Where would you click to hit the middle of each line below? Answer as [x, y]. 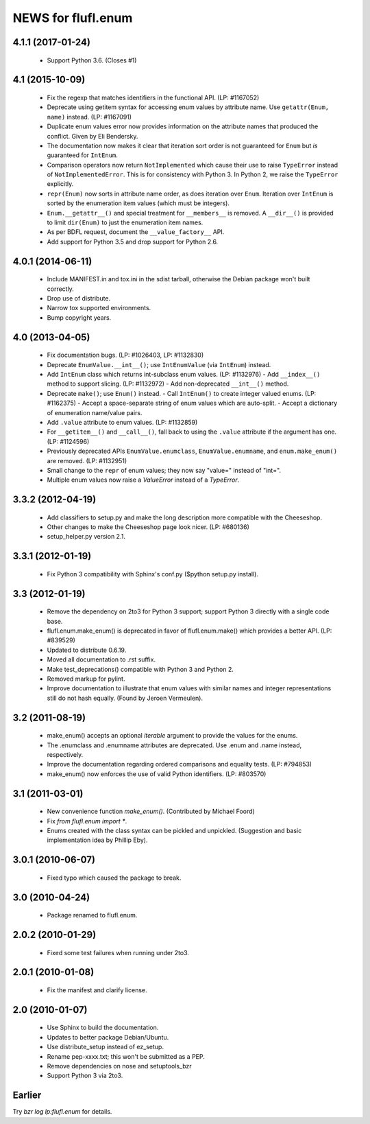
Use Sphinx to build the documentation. [103, 1028]
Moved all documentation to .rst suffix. [101, 659]
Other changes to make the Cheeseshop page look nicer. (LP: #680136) [148, 527]
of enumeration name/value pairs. [95, 412]
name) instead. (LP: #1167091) [89, 117]
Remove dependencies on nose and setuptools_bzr [119, 1066]
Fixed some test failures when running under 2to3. [118, 952]
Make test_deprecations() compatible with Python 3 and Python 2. [140, 669]
